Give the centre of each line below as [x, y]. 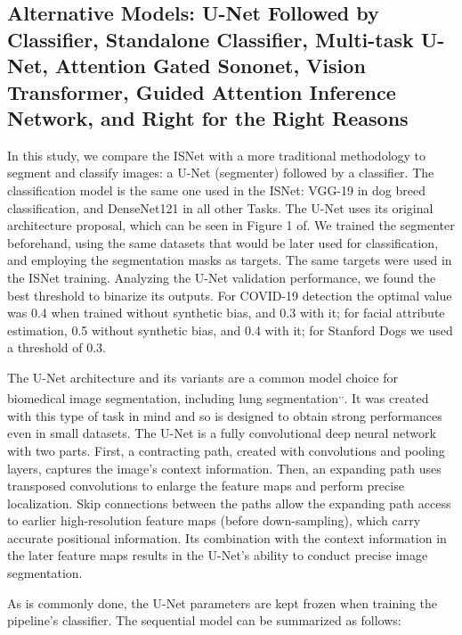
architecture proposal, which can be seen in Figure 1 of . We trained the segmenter [231, 225]
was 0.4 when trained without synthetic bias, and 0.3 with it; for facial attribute [226, 313]
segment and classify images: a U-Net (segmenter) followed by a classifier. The [221, 173]
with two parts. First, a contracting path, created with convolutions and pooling [226, 450]
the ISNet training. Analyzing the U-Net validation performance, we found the [222, 277]
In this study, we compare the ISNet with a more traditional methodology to [217, 155]
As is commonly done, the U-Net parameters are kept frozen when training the [222, 602]
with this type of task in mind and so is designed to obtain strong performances [225, 415]
